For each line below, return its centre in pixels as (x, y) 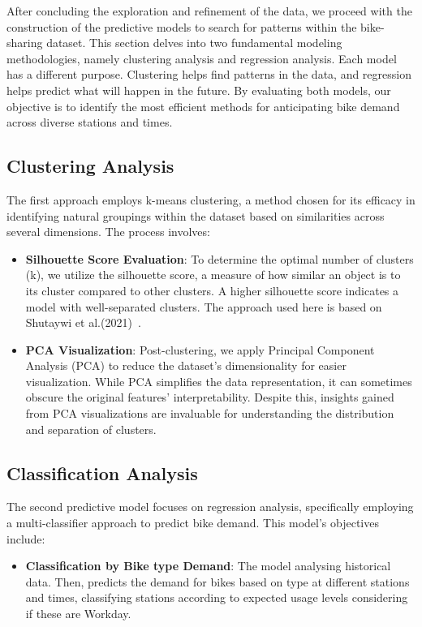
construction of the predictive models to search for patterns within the (182, 26)
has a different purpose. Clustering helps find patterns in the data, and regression (209, 74)
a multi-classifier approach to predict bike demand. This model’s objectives (193, 523)
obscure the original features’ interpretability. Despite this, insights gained (210, 397)
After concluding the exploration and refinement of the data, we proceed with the (209, 11)
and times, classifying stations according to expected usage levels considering (217, 597)
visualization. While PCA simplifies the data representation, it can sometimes (219, 381)
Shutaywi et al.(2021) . (83, 322)
